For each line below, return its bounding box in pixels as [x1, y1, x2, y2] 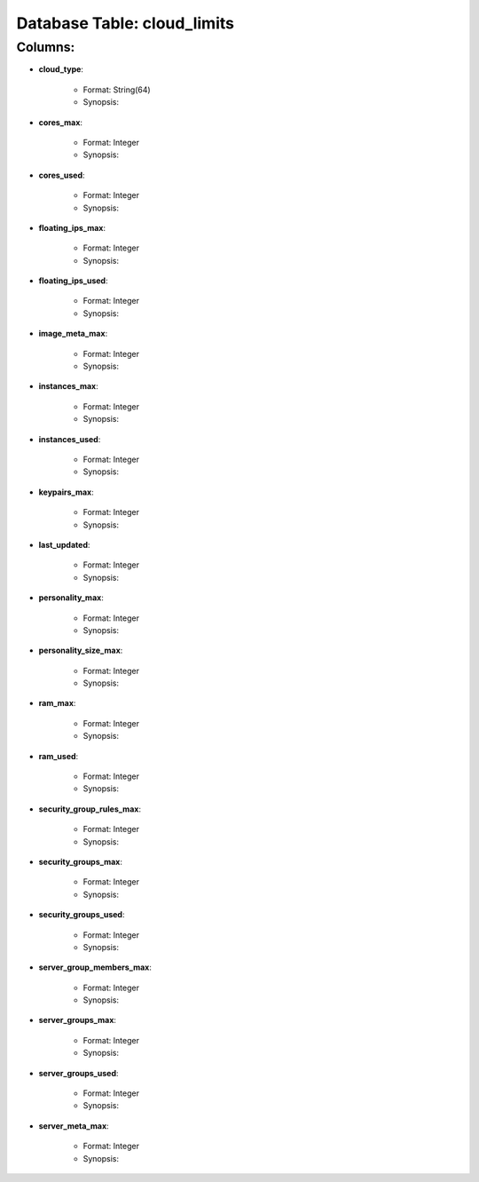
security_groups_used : [38, 909, 125, 920]
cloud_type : [38, 64, 84, 75]
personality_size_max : [38, 645, 123, 656]
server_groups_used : [38, 1067, 119, 1078]
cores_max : [38, 116, 83, 128]
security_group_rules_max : [38, 804, 142, 814]
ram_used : [38, 750, 79, 761]
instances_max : [38, 381, 99, 392]
